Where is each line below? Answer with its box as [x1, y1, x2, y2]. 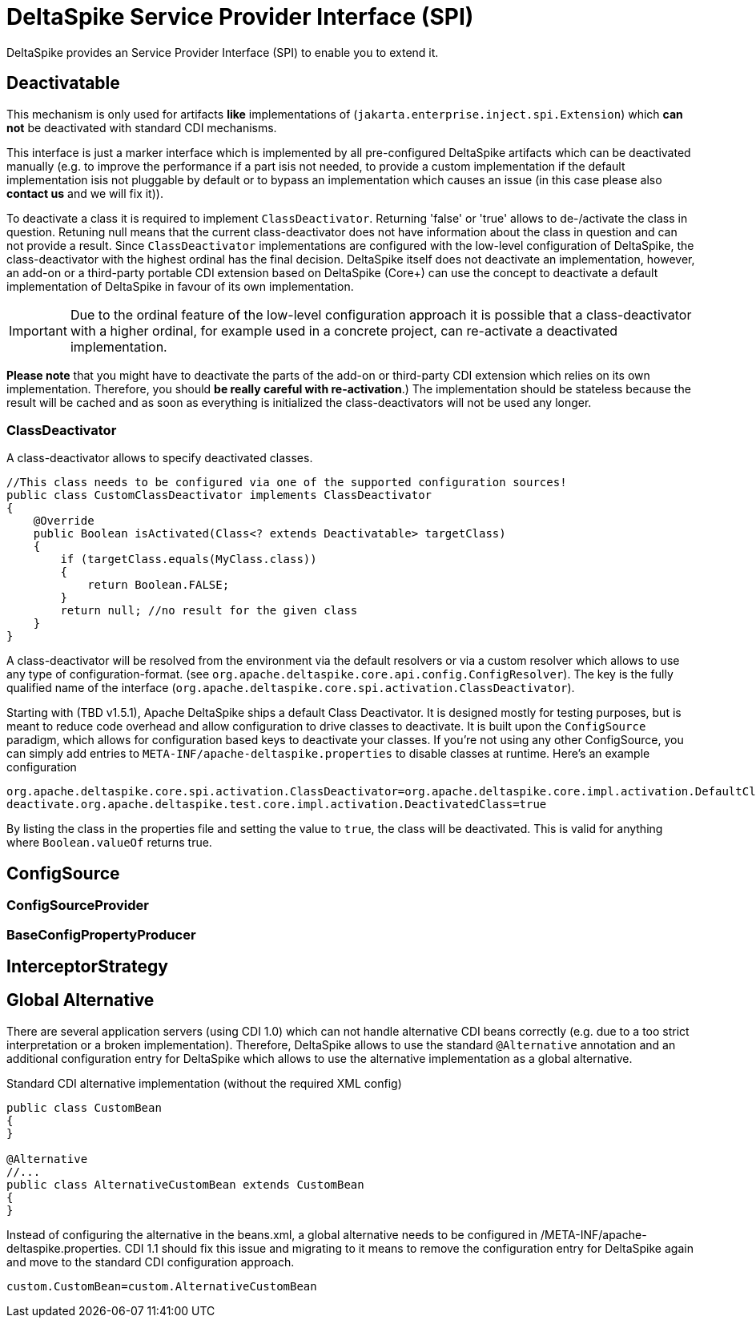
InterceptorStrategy [6, 956, 168, 976]
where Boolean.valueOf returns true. [6, 835, 212, 850]
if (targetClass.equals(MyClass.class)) [60, 553, 317, 566]
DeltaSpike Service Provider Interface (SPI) [6, 3, 474, 30]
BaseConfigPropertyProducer [6, 926, 196, 943]
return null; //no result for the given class [60, 604, 358, 618]
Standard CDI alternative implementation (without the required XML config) [6, 1076, 402, 1090]
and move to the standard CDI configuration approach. [6, 1254, 295, 1269]
